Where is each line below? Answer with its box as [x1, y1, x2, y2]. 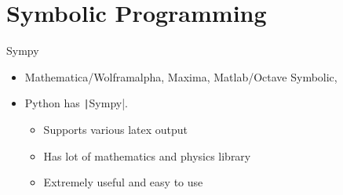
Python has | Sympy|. [24, 95, 128, 111]
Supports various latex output [43, 121, 188, 137]
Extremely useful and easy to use [43, 174, 203, 190]
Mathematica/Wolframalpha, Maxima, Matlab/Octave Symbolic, [24, 68, 338, 85]
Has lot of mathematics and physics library [43, 147, 251, 164]
